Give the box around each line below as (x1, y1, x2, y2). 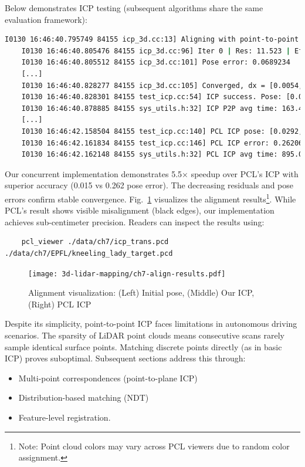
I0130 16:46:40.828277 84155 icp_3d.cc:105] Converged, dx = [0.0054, (21, 81, 303, 90)
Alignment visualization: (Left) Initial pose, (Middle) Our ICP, (28, 286, 255, 299)
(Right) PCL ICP (28, 297, 91, 310)
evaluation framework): (5, 13, 87, 25)
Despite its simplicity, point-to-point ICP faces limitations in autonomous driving (5, 317, 297, 330)
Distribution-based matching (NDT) (18, 391, 149, 404)
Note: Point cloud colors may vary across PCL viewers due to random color (18, 439, 290, 452)
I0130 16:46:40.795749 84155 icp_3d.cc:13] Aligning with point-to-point (5, 35, 299, 44)
